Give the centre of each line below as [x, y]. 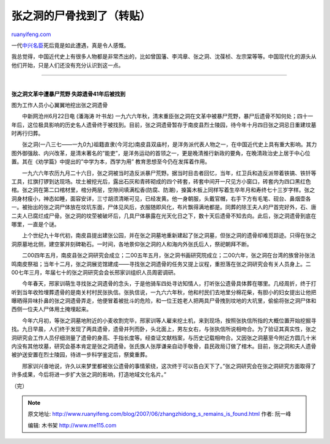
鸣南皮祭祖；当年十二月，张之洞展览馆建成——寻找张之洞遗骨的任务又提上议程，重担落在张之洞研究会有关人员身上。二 [161, 264]
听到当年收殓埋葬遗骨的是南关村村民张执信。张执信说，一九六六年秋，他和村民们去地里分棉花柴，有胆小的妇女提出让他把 [164, 292]
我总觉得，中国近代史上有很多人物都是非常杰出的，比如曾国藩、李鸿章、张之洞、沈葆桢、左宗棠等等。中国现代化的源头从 [164, 57]
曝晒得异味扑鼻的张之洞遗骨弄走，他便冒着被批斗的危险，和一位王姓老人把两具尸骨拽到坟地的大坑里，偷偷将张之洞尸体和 [164, 301]
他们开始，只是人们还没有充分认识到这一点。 [68, 65]
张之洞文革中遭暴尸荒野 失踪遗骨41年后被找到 [68, 94]
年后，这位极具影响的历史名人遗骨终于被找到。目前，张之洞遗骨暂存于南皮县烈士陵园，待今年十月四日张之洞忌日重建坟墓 [164, 125]
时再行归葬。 [28, 133]
